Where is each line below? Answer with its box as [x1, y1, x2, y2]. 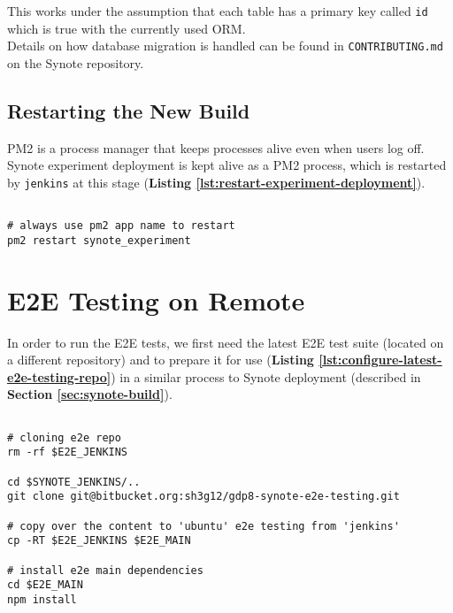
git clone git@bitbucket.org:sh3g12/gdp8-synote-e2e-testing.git [7, 490, 400, 503]
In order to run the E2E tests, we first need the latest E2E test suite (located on [7, 333, 444, 351]
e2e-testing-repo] [7, 367, 111, 386]
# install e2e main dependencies [7, 563, 203, 577]
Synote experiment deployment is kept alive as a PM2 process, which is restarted [7, 156, 447, 174]
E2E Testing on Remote [7, 281, 305, 318]
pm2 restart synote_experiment [7, 234, 191, 247]
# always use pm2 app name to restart [7, 219, 235, 233]
